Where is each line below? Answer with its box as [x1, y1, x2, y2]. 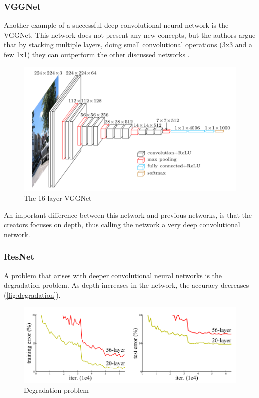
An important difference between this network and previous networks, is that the [4, 209, 252, 220]
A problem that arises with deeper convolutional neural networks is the [4, 270, 222, 280]
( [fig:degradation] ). [4, 289, 61, 300]
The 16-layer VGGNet [24, 193, 92, 203]
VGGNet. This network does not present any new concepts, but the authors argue [4, 29, 256, 40]
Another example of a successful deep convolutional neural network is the [4, 20, 229, 30]
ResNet [4, 250, 34, 263]
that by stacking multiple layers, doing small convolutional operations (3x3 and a [4, 39, 253, 50]
